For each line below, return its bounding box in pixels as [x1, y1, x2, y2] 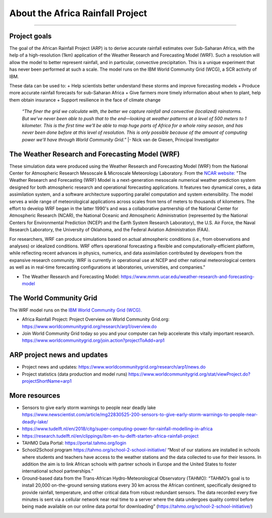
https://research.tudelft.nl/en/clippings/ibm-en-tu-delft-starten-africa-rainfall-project [22, 433, 199, 439]
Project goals [9, 32, 52, 40]
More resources [9, 391, 60, 400]
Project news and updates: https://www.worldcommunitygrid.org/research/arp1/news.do [22, 364, 206, 370]
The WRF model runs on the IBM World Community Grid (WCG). [9, 307, 142, 313]
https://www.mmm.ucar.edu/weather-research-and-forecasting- [120, 273, 255, 280]
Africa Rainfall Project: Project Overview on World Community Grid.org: [22, 316, 170, 323]
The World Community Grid [9, 293, 98, 302]
